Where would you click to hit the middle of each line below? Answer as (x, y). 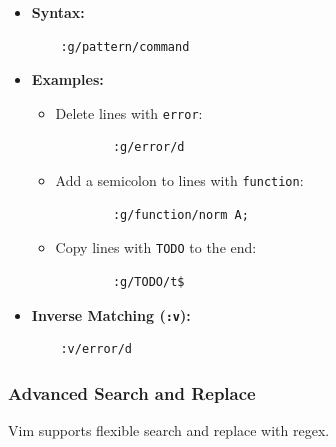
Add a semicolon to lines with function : (179, 180)
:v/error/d (96, 349)
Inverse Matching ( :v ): (111, 314)
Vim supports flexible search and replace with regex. (169, 430)
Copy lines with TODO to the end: (156, 247)
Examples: (67, 79)
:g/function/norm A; (180, 214)
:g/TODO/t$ (148, 281)
